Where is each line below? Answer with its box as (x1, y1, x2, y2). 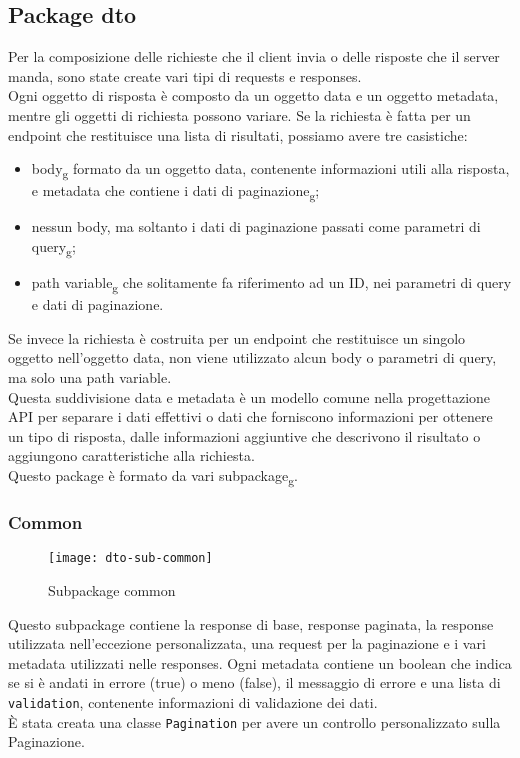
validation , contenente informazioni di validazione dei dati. (8, 691, 378, 712)
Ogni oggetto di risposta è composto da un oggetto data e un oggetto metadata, (8, 85, 499, 106)
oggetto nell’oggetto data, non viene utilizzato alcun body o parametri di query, (8, 347, 497, 368)
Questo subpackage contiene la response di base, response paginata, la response (8, 613, 494, 634)
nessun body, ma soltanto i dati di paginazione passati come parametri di (31, 216, 481, 237)
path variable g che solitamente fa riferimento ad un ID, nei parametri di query (31, 272, 512, 295)
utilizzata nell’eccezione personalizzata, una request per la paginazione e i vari (8, 633, 486, 654)
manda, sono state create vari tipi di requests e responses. (8, 65, 362, 86)
